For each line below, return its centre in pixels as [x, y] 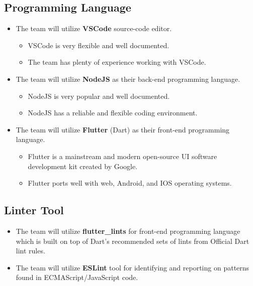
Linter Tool [34, 210]
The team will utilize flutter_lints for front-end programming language [128, 231]
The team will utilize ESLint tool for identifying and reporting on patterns [133, 267]
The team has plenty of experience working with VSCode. [117, 62]
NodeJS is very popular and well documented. [99, 96]
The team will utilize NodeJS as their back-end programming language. [128, 79]
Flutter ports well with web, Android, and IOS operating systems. [130, 183]
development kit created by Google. [83, 166]
